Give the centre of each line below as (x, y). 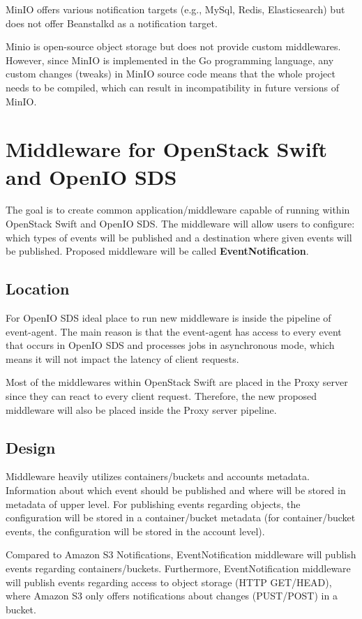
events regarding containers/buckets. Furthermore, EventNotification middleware (178, 568)
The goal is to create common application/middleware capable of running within (178, 210)
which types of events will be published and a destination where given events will (179, 237)
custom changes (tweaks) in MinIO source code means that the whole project (171, 74)
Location (38, 289)
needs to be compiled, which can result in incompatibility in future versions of (173, 87)
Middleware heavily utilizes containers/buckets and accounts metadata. (158, 476)
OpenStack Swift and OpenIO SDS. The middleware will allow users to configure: (180, 224)
